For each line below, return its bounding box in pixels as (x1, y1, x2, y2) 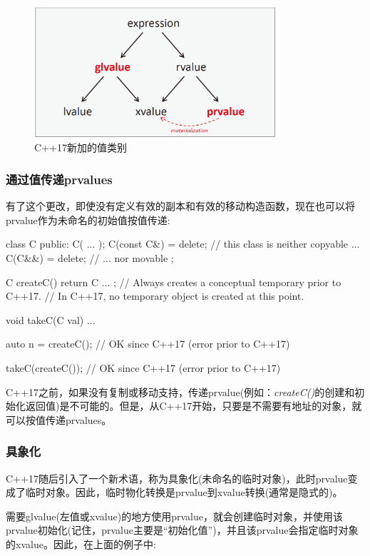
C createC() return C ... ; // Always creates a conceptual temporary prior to (6, 274, 341, 289)
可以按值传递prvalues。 (6, 412, 112, 427)
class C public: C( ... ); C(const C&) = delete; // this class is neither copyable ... (6, 236, 360, 251)
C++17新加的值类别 (34, 140, 127, 155)
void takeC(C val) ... (6, 312, 96, 327)
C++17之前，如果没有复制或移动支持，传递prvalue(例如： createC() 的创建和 (6, 384, 355, 399)
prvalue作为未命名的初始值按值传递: (6, 212, 170, 227)
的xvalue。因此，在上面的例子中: (6, 536, 156, 551)
